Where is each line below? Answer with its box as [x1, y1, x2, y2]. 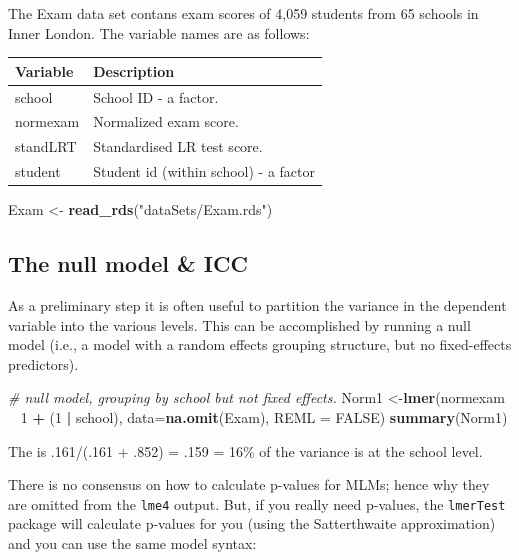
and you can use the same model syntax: [8, 532, 257, 553]
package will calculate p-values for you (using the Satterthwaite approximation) [8, 513, 496, 534]
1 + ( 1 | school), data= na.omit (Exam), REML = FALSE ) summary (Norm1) [20, 406, 508, 427]
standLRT [15, 136, 77, 157]
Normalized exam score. [93, 111, 239, 132]
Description [93, 60, 175, 81]
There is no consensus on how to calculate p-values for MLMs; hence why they [8, 474, 490, 495]
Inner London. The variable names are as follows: [8, 22, 310, 43]
